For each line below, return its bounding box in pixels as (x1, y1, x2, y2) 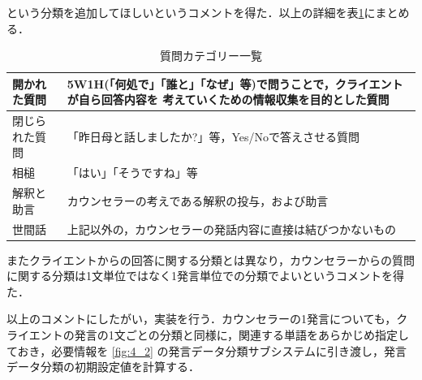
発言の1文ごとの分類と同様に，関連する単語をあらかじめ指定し (74, 326, 410, 343)
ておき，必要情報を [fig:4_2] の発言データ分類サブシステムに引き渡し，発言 (6, 342, 407, 359)
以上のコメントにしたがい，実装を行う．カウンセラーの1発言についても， (6, 310, 397, 327)
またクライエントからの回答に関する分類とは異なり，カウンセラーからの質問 (6, 251, 415, 268)
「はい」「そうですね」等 (67, 164, 198, 181)
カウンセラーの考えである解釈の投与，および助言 (67, 192, 329, 209)
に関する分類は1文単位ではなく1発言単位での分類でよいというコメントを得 (6, 267, 404, 284)
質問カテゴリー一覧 (160, 47, 262, 64)
